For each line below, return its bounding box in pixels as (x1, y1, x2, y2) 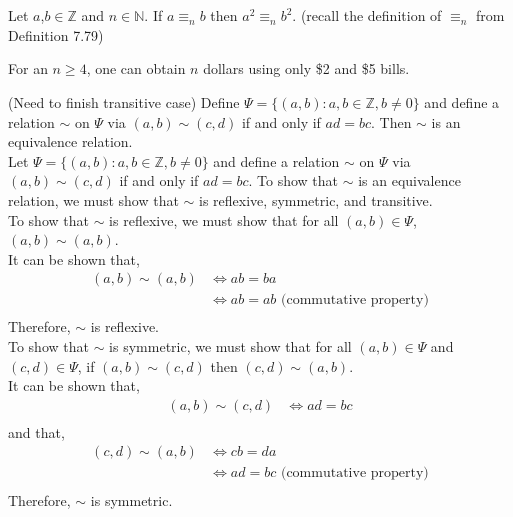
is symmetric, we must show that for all (109, 336, 352, 356)
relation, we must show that (8, 189, 179, 210)
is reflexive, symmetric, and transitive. (199, 189, 433, 210)
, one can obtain (86, 58, 186, 79)
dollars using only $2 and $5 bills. (203, 58, 410, 79)
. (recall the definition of (292, 5, 442, 26)
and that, (8, 421, 65, 442)
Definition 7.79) (8, 24, 104, 45)
